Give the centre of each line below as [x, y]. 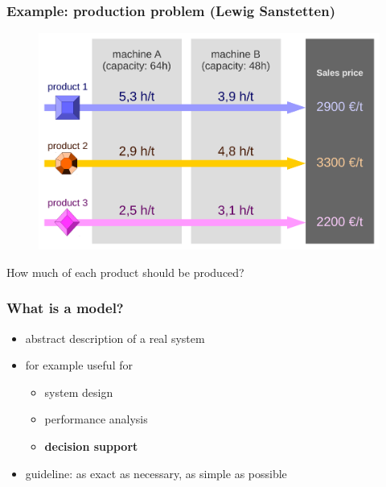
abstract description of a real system [115, 338]
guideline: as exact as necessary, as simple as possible [156, 473]
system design [79, 392]
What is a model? [65, 308]
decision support [91, 446]
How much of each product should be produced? [125, 272]
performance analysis [96, 419]
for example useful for [79, 365]
